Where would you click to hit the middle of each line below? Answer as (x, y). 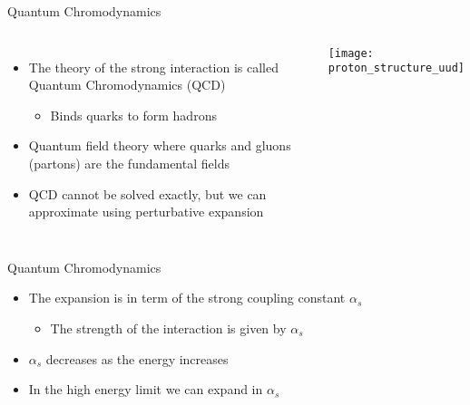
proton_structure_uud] (397, 68)
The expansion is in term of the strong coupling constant (187, 298)
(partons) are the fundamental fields (129, 163)
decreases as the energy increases (137, 358)
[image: (351, 53)
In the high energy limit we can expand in (146, 389)
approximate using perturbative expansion (146, 212)
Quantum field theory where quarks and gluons (160, 145)
